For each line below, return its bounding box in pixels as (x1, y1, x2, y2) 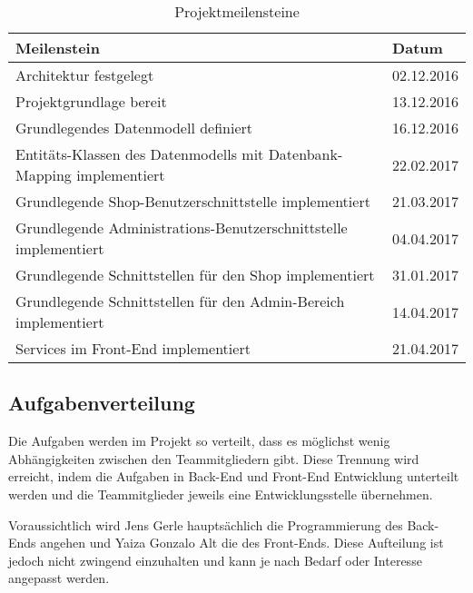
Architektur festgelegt (15, 64, 154, 85)
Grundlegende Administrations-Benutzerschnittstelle (15, 217, 348, 238)
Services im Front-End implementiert (15, 338, 251, 359)
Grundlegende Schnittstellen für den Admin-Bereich (15, 291, 345, 311)
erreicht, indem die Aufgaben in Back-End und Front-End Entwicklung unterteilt (8, 467, 459, 486)
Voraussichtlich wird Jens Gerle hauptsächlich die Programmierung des (8, 515, 403, 534)
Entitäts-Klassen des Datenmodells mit (15, 143, 264, 164)
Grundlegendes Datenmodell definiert (15, 117, 252, 138)
